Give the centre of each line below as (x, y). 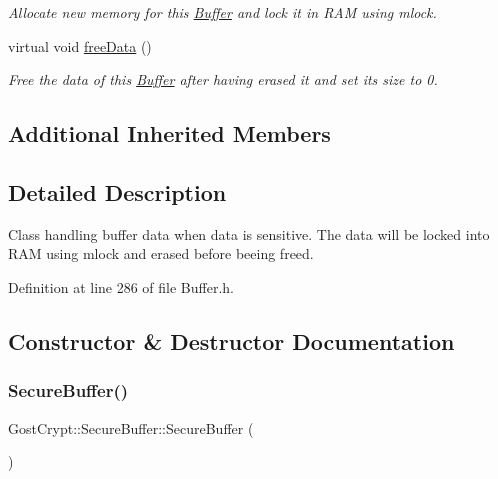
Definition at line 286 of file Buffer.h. (121, 286)
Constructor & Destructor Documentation (231, 340)
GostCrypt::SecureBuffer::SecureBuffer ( (131, 427)
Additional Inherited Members (169, 133)
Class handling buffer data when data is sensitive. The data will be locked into (249, 233)
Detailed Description (117, 191)
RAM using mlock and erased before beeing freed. (161, 253)
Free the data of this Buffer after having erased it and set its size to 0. (223, 79)
